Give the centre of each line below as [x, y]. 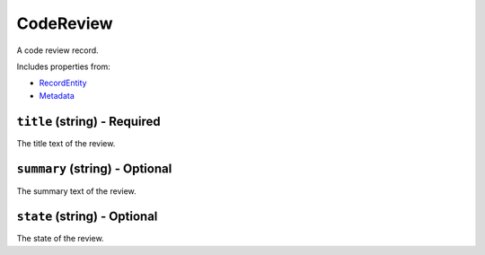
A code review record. [57, 50]
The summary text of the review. [76, 191]
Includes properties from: [64, 66]
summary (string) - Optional [94, 169]
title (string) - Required [88, 121]
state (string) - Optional [87, 217]
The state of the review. [60, 239]
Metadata [57, 95]
